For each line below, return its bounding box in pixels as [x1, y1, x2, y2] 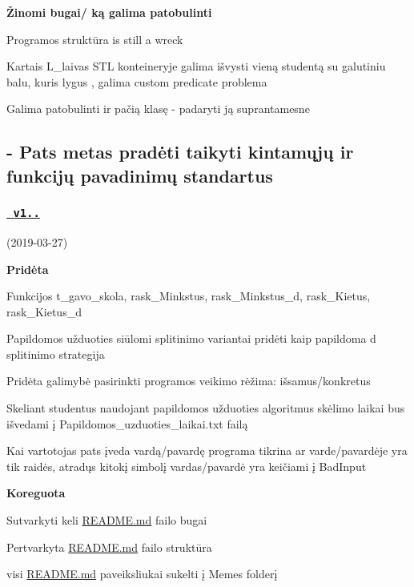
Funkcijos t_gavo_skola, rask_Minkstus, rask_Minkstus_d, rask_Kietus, [6, 287, 371, 304]
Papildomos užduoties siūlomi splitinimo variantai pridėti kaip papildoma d [6, 330, 376, 347]
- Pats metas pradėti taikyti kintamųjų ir [6, 139, 354, 164]
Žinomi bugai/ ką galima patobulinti [6, 4, 212, 20]
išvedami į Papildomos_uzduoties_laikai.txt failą [6, 415, 248, 432]
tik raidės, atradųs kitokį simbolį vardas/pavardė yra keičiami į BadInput [6, 457, 367, 474]
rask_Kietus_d [6, 303, 82, 320]
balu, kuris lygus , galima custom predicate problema [6, 73, 267, 90]
